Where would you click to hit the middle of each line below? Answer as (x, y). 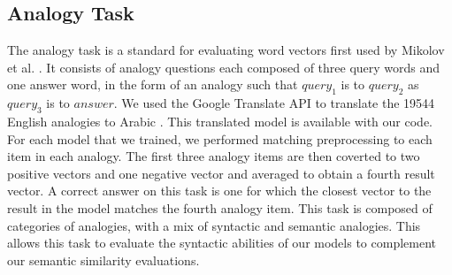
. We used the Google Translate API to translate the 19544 (274, 103)
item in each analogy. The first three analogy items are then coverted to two (214, 156)
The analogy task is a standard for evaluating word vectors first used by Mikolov (226, 50)
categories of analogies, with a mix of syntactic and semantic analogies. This (214, 225)
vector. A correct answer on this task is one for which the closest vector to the (219, 191)
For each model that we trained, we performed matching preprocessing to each (220, 138)
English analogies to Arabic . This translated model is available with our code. (220, 121)
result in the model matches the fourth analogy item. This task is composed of (220, 207)
